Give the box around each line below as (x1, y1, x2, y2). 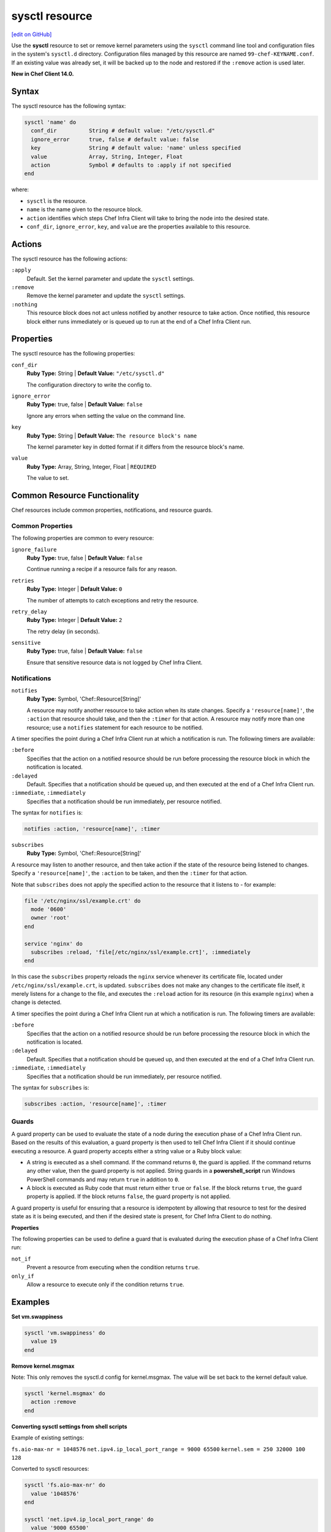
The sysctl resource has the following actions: (11, 255, 128, 262)
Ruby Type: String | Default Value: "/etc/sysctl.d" (26, 370, 165, 377)
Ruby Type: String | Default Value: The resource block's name (26, 432, 197, 439)
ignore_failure (11, 546, 58, 553)
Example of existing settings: (11, 1434, 85, 1441)
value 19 (31, 1338, 57, 1345)
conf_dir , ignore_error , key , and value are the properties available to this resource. (26, 222, 251, 230)
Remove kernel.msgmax (11, 1362, 75, 1370)
